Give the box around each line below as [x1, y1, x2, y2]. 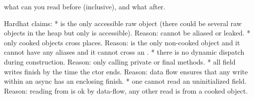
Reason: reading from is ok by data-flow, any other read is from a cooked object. [4, 85, 248, 96]
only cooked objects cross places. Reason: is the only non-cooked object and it [4, 37, 240, 47]
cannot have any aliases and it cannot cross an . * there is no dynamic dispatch [4, 47, 245, 57]
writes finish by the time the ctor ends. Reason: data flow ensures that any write [4, 66, 248, 76]
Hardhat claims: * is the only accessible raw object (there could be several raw [4, 18, 242, 28]
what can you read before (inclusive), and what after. [4, 1, 166, 11]
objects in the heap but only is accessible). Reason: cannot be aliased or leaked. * [4, 28, 251, 38]
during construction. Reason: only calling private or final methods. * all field [4, 56, 236, 66]
